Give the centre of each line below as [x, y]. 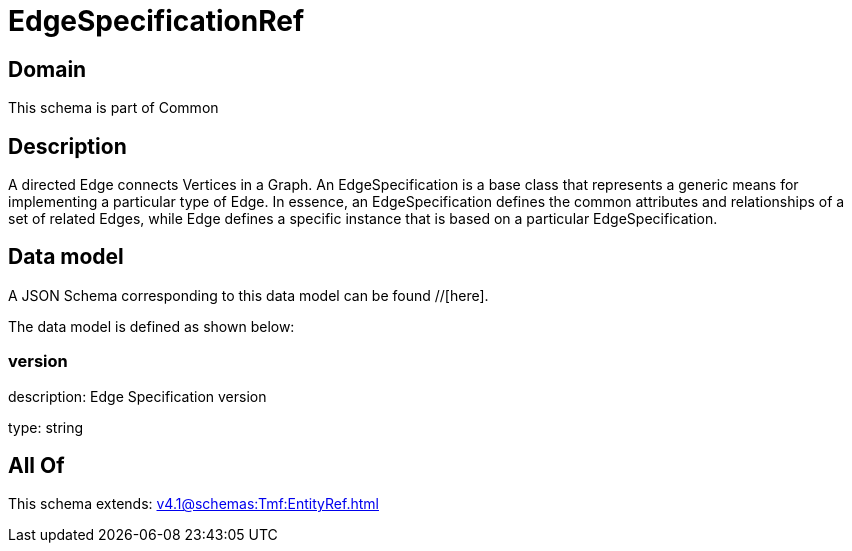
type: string [46, 427]
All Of [36, 466]
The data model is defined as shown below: [151, 326]
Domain [47, 69]
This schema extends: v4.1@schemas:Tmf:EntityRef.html [193, 504]
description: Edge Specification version [137, 396]
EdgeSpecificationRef [156, 21]
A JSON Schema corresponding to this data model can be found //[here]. [248, 295]
